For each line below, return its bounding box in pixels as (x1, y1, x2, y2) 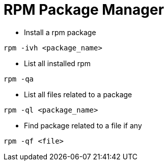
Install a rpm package (24, 28, 96, 37)
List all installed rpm (24, 59, 91, 68)
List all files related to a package (24, 90, 132, 99)
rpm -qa (4, 74, 34, 83)
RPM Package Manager (4, 1, 164, 18)
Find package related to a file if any (24, 121, 142, 130)
